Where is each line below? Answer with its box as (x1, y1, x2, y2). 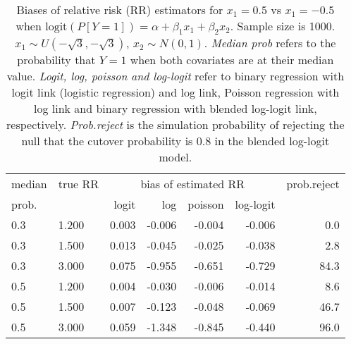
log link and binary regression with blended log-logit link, (34, 100, 317, 117)
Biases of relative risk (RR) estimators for (16, 1, 223, 18)
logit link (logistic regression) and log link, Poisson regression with (11, 84, 340, 101)
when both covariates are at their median (130, 51, 334, 68)
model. (159, 149, 192, 166)
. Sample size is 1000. (230, 18, 335, 34)
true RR (58, 176, 99, 192)
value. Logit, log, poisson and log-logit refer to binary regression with (6, 68, 345, 85)
